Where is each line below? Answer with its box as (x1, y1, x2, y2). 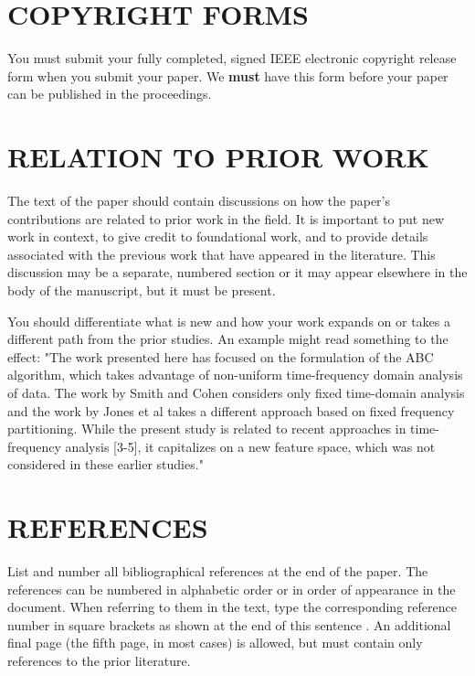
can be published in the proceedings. (7, 84, 212, 103)
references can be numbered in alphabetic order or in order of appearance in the (7, 579, 456, 598)
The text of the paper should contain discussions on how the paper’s (7, 191, 390, 210)
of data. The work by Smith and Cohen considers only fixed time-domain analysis (7, 382, 465, 402)
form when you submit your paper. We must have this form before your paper (7, 66, 449, 85)
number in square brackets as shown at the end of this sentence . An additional (7, 615, 451, 634)
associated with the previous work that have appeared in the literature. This (7, 244, 436, 263)
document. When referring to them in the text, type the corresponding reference (7, 597, 457, 617)
